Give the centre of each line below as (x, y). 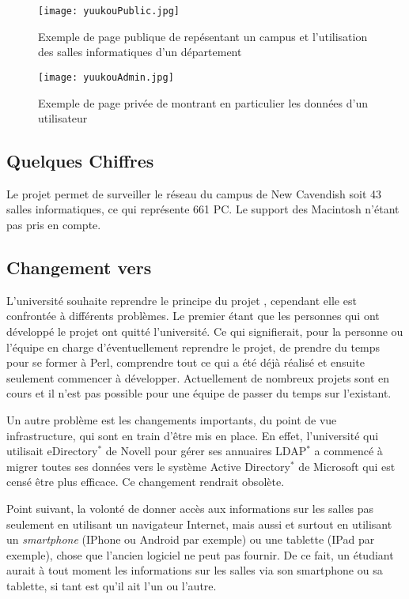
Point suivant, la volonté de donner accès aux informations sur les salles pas (190, 508)
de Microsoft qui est (347, 466)
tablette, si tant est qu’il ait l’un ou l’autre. (112, 585)
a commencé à (348, 451)
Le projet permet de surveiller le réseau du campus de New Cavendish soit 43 (194, 193)
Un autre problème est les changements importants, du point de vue (172, 420)
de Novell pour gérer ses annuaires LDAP (206, 451)
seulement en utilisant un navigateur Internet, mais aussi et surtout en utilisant (199, 524)
